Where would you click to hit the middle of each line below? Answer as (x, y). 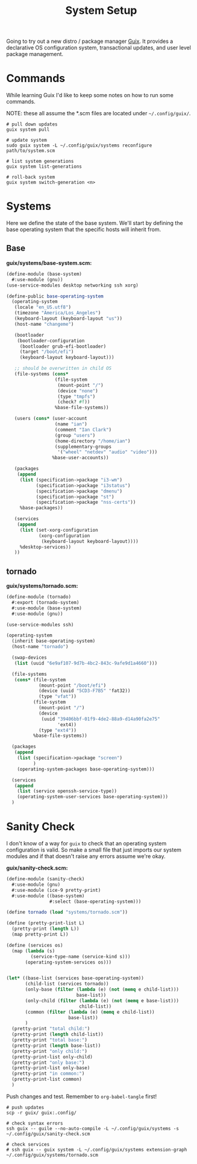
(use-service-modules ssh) (40, 625)
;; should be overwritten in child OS (63, 369)
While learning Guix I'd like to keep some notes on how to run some (90, 95)
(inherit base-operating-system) (54, 641)
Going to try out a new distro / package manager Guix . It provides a (90, 41)
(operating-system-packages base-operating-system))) (86, 769)
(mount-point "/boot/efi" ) (72, 685)
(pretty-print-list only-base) (51, 1068)
